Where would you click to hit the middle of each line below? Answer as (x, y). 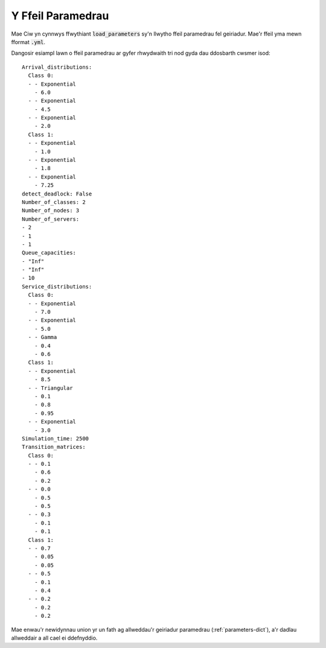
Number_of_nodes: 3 (51, 211)
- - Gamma (43, 337)
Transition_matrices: (54, 447)
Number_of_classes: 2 (54, 202)
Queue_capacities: (49, 253)
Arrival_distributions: (57, 67)
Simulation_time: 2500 (56, 438)
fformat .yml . (28, 42)
